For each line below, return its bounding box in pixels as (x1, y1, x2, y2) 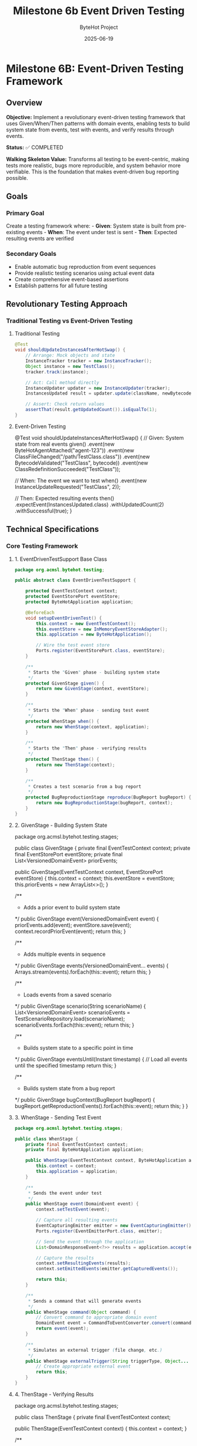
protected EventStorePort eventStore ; (25, 594, 121, 600)
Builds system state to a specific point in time (23, 1044, 133, 1051)
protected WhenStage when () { (25, 718, 99, 724)
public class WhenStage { (14, 1136, 78, 1142)
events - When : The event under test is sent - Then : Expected (26, 229, 178, 236)
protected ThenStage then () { (25, 757, 99, 763)
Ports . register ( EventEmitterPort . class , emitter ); (36, 1228, 163, 1234)
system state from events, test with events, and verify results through (6, 126, 175, 133)
